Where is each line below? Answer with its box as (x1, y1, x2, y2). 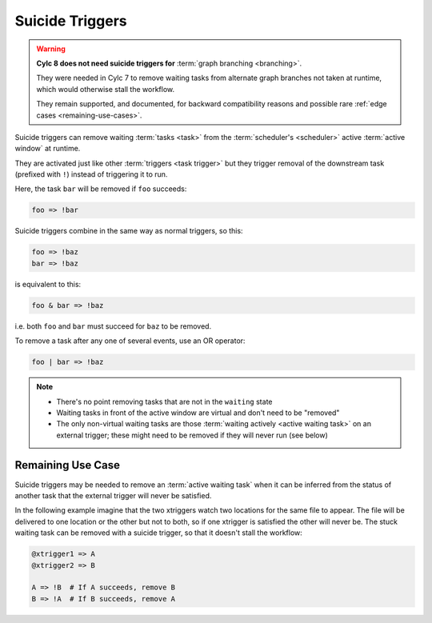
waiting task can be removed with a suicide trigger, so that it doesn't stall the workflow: (14, 528, 303, 537)
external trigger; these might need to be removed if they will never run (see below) (56, 430, 328, 440)
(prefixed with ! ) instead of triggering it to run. (14, 170, 168, 179)
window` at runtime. (14, 144, 81, 154)
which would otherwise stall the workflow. (36, 84, 175, 94)
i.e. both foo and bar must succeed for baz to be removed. (14, 321, 212, 331)
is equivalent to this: (14, 279, 82, 289)
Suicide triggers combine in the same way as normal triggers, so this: (14, 226, 243, 236)
